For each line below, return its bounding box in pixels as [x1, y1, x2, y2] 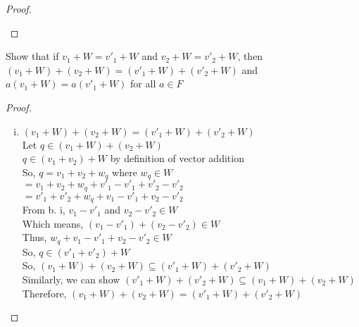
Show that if [6, 49, 59, 63]
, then [237, 49, 263, 63]
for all [130, 76, 156, 91]
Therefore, [22, 285, 67, 300]
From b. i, [22, 202, 65, 217]
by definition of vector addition [110, 151, 244, 166]
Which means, [22, 216, 84, 230]
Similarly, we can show [22, 271, 120, 286]
